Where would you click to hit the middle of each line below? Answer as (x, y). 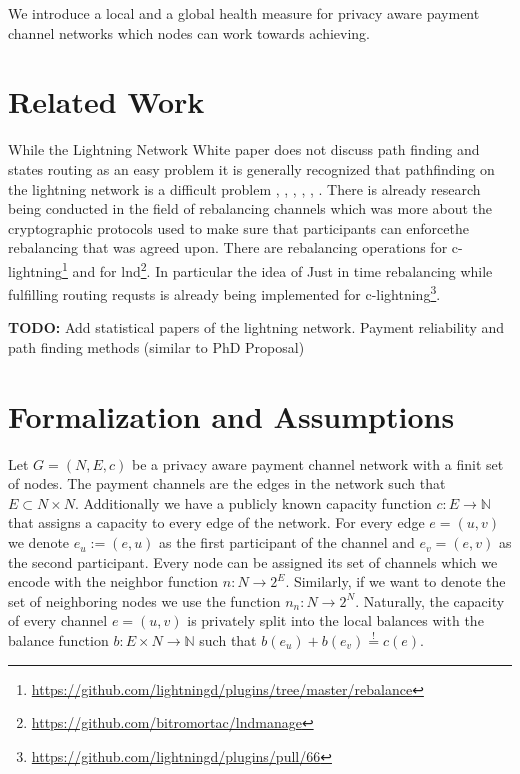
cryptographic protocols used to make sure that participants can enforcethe (238, 227)
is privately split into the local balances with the (335, 620)
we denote (39, 542)
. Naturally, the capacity (430, 600)
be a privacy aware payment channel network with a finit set (318, 463)
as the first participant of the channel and (287, 542)
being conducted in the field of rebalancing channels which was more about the (250, 208)
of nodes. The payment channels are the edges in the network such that (227, 483)
